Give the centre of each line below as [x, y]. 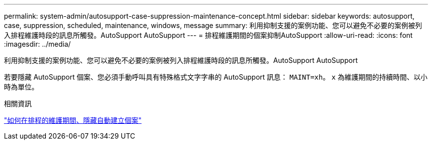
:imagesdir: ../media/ [37, 44]
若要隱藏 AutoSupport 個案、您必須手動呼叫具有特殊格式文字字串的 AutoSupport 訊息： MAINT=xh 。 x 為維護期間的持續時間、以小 [216, 77]
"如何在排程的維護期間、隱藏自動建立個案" [73, 120]
